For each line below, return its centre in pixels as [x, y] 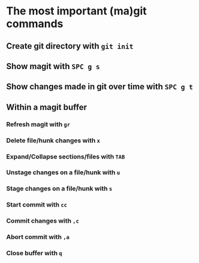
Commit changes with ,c [43, 221]
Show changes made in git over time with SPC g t [100, 87]
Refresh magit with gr [38, 124]
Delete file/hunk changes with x [53, 141]
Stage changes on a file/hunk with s [59, 189]
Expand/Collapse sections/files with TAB [66, 156]
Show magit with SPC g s [53, 66]
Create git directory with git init [70, 46]
